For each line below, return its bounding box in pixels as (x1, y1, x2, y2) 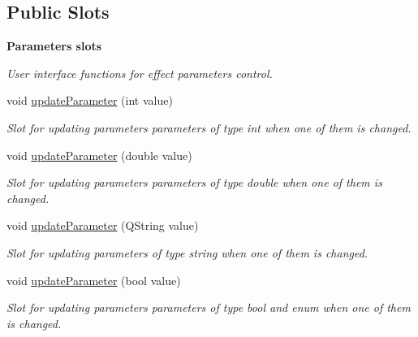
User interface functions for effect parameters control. (6, 64, 273, 81)
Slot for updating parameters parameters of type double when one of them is (6, 174, 382, 191)
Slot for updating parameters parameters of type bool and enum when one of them (6, 299, 411, 316)
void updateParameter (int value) (6, 92, 173, 109)
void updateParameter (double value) (6, 146, 192, 163)
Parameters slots (6, 37, 102, 54)
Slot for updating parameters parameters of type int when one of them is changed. (6, 119, 412, 136)
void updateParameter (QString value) (6, 217, 199, 234)
